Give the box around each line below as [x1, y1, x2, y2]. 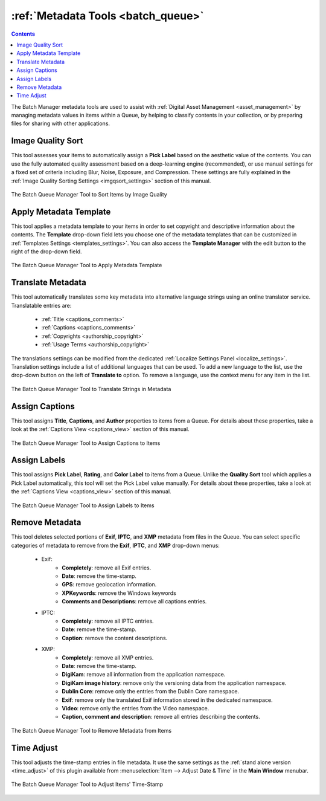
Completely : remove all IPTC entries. [62, 617, 154, 624]
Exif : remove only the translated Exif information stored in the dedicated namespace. [62, 696, 273, 704]
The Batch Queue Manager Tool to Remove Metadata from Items [11, 727, 172, 734]
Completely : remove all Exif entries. [62, 564, 152, 571]
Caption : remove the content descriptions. [62, 634, 168, 641]
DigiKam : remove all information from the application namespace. [62, 671, 226, 678]
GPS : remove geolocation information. [62, 581, 157, 588]
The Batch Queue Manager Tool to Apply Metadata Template [11, 262, 162, 269]
